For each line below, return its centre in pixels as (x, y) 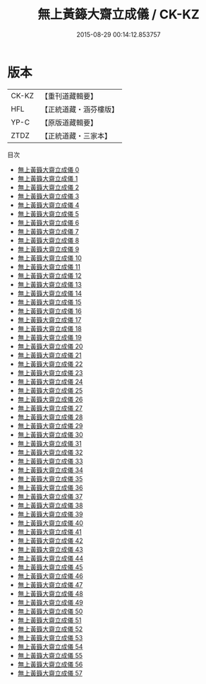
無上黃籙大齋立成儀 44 (50, 558)
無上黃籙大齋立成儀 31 (50, 443)
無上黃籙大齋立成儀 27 (50, 408)
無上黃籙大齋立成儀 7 (48, 231)
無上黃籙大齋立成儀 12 (49, 276)
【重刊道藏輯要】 (69, 96)
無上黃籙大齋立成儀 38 (50, 505)
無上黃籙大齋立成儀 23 (50, 372)
